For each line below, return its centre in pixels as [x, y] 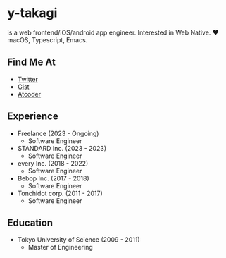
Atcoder [29, 94]
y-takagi [32, 13]
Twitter [28, 79]
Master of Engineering [60, 247]
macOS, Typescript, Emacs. [48, 39]
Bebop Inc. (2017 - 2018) [53, 178]
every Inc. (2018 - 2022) [53, 163]
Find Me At [32, 62]
